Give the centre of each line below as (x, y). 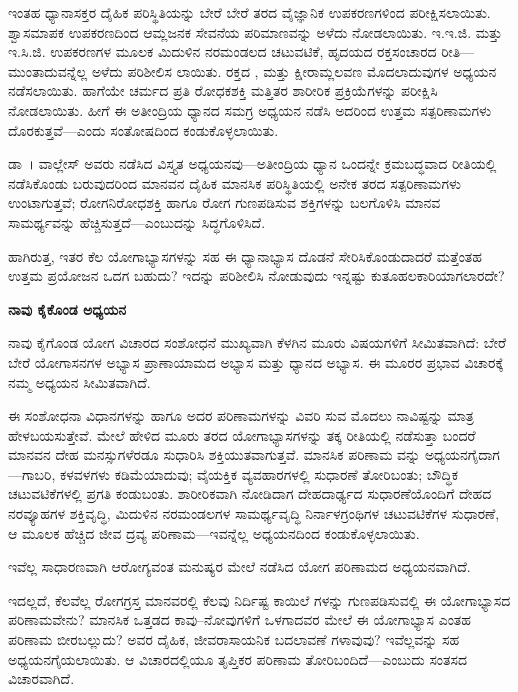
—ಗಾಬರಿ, (32, 473)
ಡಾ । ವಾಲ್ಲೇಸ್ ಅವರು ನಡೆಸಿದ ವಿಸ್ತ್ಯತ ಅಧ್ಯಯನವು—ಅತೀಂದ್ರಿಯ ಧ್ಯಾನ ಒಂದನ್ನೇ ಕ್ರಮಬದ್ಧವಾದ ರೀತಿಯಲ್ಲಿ (252, 163)
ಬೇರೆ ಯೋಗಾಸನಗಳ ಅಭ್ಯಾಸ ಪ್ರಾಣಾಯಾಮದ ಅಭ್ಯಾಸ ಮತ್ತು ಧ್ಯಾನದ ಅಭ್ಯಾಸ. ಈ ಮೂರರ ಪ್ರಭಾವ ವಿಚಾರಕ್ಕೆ (256, 361)
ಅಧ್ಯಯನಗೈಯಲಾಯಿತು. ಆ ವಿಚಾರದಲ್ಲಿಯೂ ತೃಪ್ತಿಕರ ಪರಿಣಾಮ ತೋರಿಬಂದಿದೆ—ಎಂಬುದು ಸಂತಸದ (237, 658)
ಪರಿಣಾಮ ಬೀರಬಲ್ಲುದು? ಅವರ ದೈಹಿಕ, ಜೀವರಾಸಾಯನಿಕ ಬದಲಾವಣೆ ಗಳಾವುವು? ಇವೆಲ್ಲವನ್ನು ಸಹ (234, 639)
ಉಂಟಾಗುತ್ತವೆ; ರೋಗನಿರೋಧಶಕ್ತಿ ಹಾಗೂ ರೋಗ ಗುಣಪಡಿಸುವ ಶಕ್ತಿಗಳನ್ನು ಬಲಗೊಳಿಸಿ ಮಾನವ (224, 202)
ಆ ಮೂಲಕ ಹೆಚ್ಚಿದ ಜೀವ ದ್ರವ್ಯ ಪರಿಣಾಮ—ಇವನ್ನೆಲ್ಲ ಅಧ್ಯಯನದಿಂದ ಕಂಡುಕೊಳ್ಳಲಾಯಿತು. (214, 532)
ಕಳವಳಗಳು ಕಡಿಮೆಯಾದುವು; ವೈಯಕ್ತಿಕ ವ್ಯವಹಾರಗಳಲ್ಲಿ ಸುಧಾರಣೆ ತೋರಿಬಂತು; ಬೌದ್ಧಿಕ (259, 473)
